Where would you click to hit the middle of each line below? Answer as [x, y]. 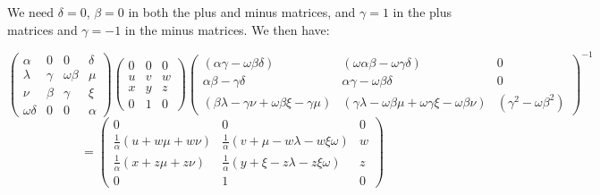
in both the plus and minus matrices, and [242, 12]
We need [31, 12]
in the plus [422, 12]
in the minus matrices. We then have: [227, 29]
